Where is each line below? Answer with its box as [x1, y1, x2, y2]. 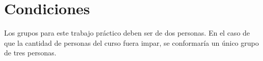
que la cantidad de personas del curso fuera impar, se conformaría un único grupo [4, 37, 259, 48]
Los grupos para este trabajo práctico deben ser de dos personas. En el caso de [4, 27, 250, 38]
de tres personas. [4, 47, 56, 58]
